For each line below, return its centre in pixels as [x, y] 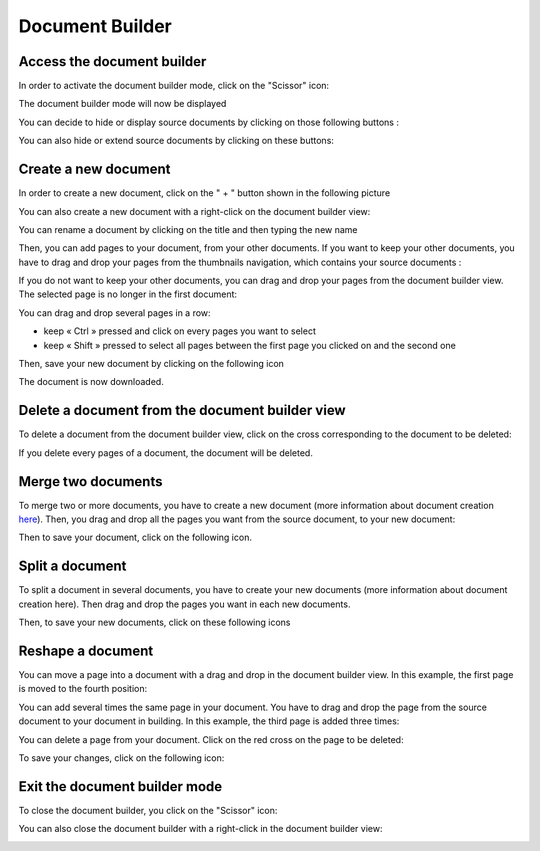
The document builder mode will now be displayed [122, 104]
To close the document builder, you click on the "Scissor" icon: [148, 810]
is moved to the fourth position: [83, 689]
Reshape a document [86, 650]
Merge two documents [90, 481]
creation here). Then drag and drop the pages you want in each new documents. [184, 604]
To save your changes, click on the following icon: [121, 757]
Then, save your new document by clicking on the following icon [151, 364]
